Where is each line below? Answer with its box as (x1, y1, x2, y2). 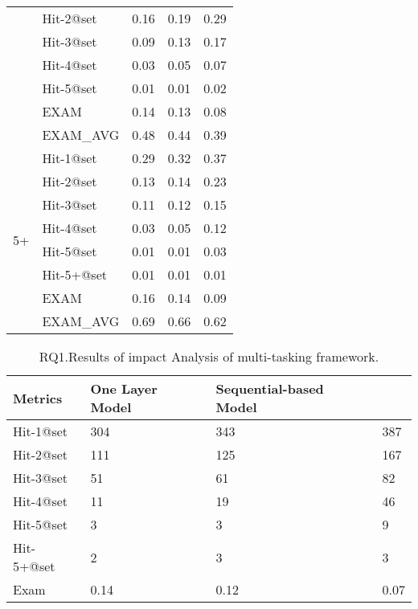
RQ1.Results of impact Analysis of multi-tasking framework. (39, 347, 379, 366)
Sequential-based (215, 379, 324, 398)
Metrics (13, 388, 63, 407)
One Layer (90, 379, 158, 398)
